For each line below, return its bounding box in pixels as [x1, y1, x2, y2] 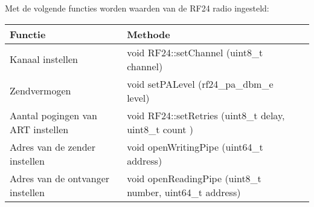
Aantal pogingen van [10, 108, 97, 122]
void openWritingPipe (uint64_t [127, 139, 263, 154]
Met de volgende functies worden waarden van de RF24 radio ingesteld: [5, 2, 269, 14]
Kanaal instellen [10, 52, 78, 67]
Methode [127, 27, 170, 41]
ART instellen [10, 122, 69, 136]
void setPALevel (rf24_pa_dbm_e [127, 76, 274, 91]
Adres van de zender [10, 139, 95, 154]
